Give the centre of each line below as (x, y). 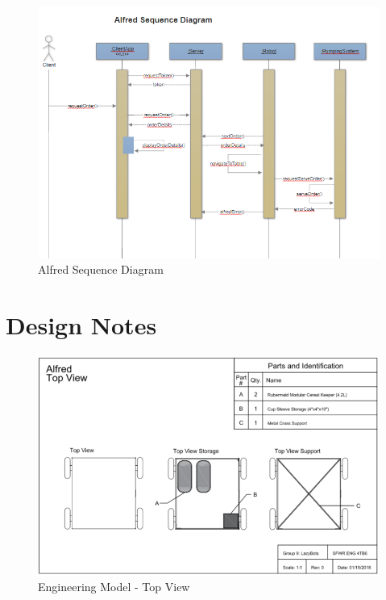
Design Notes (81, 324)
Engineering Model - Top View (114, 587)
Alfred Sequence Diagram (101, 269)
